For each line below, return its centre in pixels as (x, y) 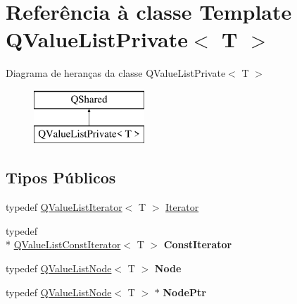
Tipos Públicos (61, 177)
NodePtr (184, 292)
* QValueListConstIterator (63, 244)
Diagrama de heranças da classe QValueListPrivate (116, 73)
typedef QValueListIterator (64, 207)
